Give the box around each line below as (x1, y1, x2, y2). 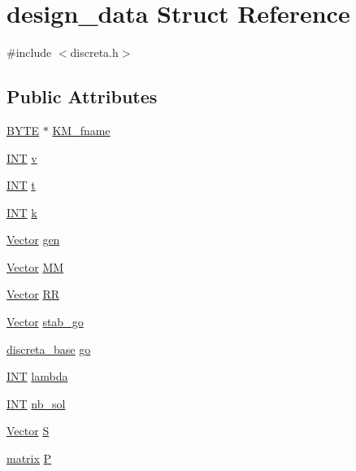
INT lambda (7, 368, 68, 385)
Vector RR (7, 286, 59, 303)
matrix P (7, 450, 52, 467)
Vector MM (7, 258, 64, 275)
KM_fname (52, 121, 111, 138)
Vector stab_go (7, 313, 84, 330)
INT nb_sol (7, 395, 66, 412)
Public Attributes (7, 84, 158, 109)
